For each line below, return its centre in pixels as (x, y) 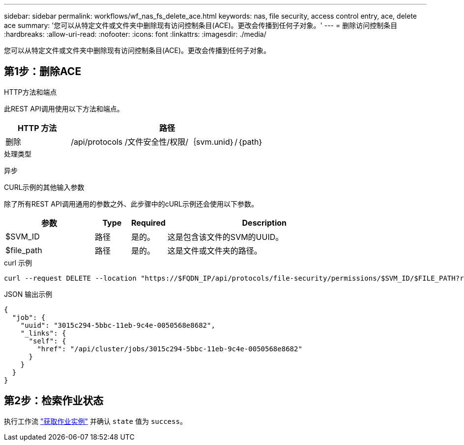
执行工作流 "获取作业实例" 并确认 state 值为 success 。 (95, 421)
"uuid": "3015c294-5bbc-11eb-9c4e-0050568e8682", (118, 325)
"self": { (47, 341)
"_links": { (43, 333)
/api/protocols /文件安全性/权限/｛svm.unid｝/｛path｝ (167, 142)
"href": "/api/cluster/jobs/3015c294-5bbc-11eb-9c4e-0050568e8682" (170, 349)
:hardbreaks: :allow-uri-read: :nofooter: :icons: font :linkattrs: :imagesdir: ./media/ (135, 34)
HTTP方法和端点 (30, 92)
